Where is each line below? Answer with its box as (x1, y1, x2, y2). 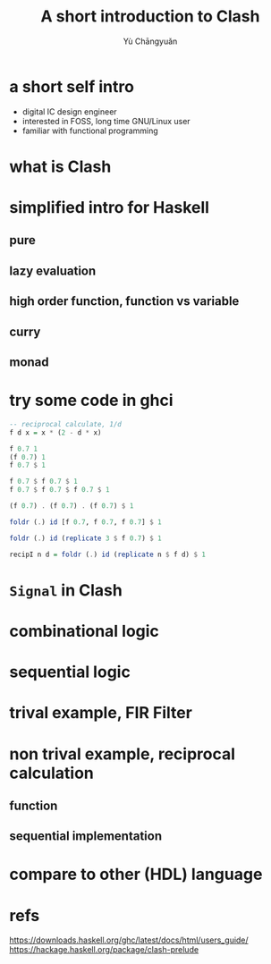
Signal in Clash (9, 579, 123, 600)
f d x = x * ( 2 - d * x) (9, 427, 102, 437)
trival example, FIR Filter (9, 703, 192, 723)
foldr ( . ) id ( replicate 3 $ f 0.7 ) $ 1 (9, 534, 163, 543)
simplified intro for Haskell (9, 198, 210, 218)
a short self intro (9, 76, 134, 97)
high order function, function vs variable (9, 293, 240, 309)
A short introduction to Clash (40, 6, 260, 27)
